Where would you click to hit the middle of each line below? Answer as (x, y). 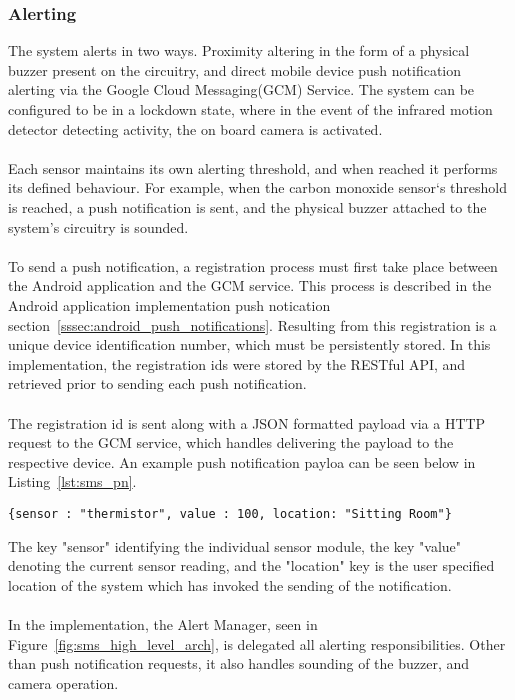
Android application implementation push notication (169, 304)
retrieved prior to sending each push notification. (157, 383)
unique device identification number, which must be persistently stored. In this (249, 344)
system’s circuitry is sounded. (98, 226)
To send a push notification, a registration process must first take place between (253, 265)
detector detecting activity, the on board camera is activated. (195, 128)
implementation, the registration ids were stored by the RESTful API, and (237, 363)
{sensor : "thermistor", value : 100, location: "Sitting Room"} (230, 513)
